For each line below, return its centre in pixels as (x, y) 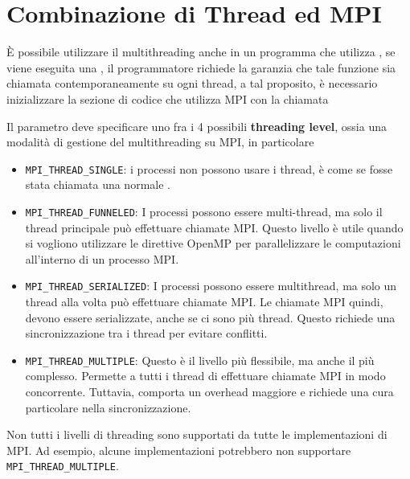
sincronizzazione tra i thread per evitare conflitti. (146, 333)
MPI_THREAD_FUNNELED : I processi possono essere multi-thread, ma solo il (204, 211)
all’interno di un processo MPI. (102, 258)
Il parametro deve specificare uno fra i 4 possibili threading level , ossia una (197, 126)
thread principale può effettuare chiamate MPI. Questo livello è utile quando (214, 227)
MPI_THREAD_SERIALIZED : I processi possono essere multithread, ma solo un (211, 286)
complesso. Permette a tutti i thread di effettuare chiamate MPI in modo (205, 376)
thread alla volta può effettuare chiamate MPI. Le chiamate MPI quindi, (204, 302)
